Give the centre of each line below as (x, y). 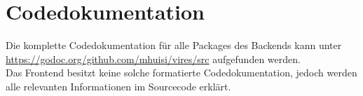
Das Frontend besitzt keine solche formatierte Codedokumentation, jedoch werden (181, 73)
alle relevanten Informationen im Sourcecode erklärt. (118, 86)
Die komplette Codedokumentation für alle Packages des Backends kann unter (174, 45)
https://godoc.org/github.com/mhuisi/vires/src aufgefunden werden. (153, 59)
